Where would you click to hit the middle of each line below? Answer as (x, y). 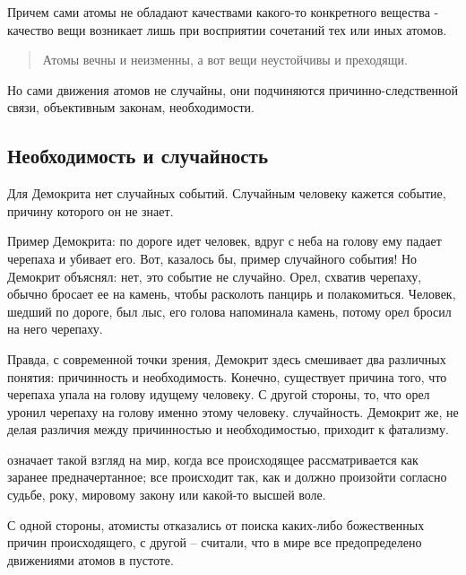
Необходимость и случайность (138, 156)
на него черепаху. (55, 329)
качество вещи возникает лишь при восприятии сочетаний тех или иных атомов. (227, 29)
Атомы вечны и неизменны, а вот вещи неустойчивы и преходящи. (225, 60)
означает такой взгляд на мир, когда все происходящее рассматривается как (213, 459)
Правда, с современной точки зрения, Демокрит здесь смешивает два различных (227, 358)
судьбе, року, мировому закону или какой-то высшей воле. (167, 495)
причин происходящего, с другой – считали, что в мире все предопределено (215, 542)
